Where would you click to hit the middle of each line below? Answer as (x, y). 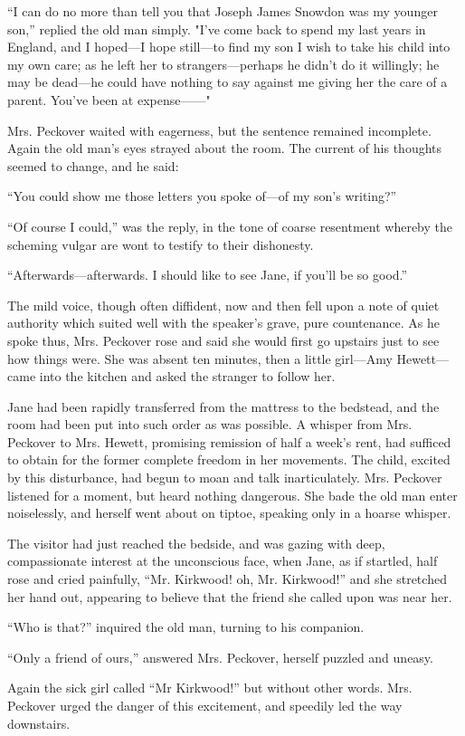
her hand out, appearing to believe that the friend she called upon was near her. (230, 596)
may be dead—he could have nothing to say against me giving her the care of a (228, 82)
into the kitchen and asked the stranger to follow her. (187, 376)
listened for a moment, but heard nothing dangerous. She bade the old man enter (232, 495)
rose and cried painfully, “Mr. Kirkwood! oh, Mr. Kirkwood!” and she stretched (227, 579)
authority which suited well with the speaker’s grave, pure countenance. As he (224, 323)
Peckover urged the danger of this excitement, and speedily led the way (205, 705)
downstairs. (39, 723)
